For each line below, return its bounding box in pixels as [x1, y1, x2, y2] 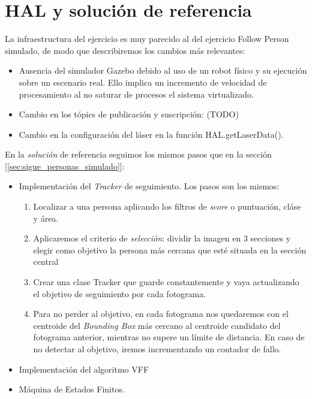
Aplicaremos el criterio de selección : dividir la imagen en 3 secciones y [33, 232, 291, 244]
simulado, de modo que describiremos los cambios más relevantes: [5, 44, 245, 56]
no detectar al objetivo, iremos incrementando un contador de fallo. [33, 343, 281, 355]
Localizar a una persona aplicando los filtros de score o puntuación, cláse [33, 200, 301, 213]
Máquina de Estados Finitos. [19, 383, 125, 395]
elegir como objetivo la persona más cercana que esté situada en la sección [33, 243, 307, 256]
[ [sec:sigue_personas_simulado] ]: [5, 159, 125, 172]
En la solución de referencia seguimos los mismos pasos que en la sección [5, 148, 272, 161]
